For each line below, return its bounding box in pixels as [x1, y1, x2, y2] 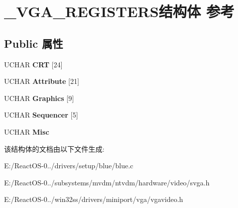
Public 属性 [4, 35, 63, 51]
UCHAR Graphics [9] [4, 92, 74, 103]
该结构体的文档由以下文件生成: [4, 143, 104, 154]
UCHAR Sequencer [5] [4, 110, 78, 120]
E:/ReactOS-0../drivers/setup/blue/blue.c [4, 160, 134, 171]
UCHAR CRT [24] [4, 59, 63, 69]
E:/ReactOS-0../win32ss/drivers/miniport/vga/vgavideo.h [4, 194, 183, 204]
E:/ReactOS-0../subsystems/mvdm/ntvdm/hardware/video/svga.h [4, 177, 210, 187]
